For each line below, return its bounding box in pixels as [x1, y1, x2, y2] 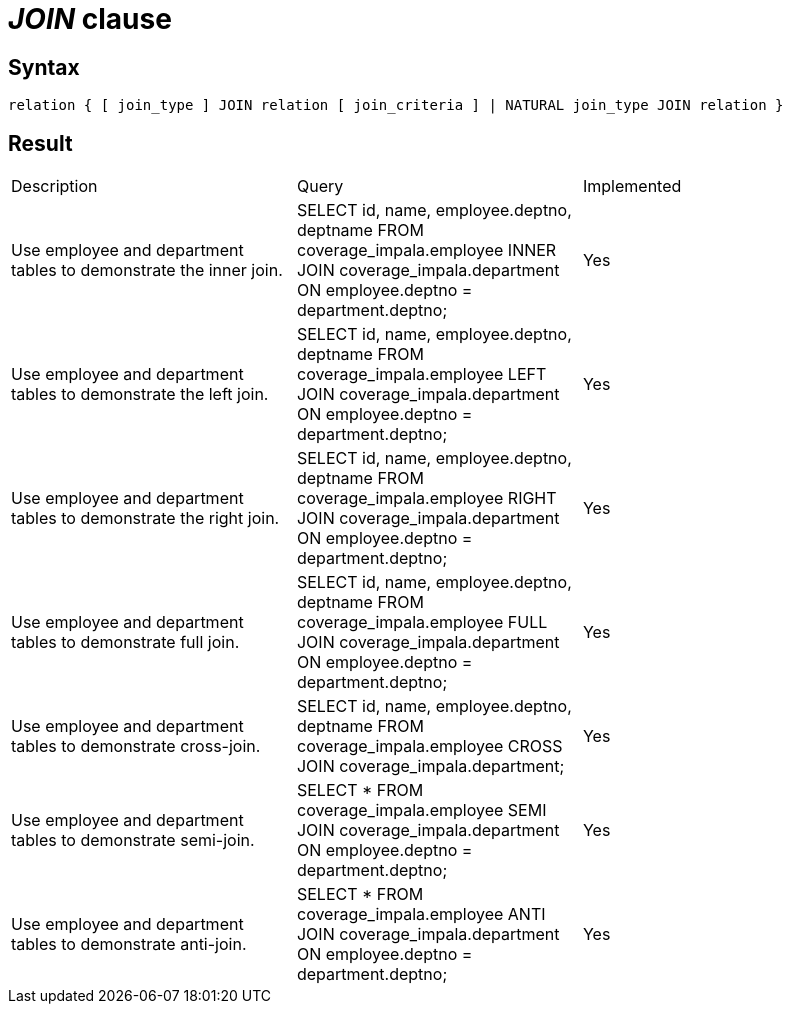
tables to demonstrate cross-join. [11, 736, 261, 757]
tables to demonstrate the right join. [11, 508, 280, 529]
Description [11, 176, 98, 197]
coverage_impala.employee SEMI [296, 800, 547, 821]
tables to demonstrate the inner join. [11, 260, 283, 281]
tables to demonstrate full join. [11, 632, 240, 653]
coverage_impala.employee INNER [296, 240, 557, 261]
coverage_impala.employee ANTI [296, 904, 546, 925]
